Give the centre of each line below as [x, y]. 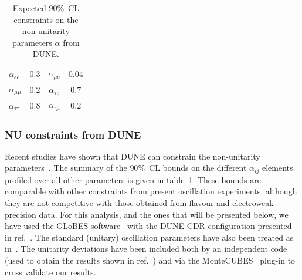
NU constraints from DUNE [73, 134]
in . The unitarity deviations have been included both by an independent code [146, 249]
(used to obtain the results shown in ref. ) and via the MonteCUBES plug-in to [150, 260]
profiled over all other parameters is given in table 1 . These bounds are [133, 179]
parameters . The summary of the [66, 168]
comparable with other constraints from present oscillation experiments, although [151, 191]
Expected [29, 8]
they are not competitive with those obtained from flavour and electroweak [139, 203]
